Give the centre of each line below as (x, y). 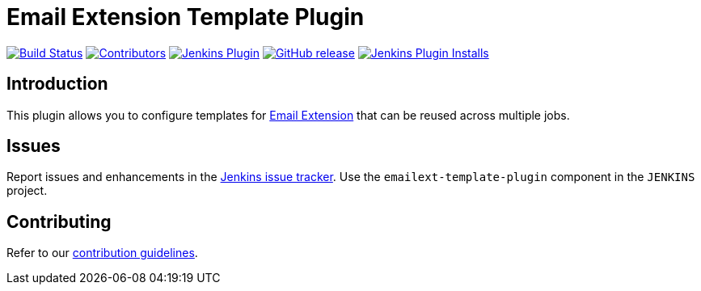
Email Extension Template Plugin (186, 17)
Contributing (59, 221)
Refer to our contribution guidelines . (102, 253)
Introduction (57, 84)
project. (27, 191)
